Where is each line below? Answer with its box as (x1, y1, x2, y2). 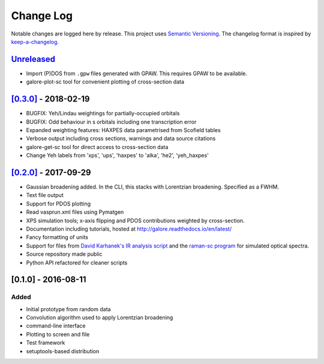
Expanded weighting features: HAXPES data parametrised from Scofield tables (26, 126, 221, 133)
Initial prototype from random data (26, 305, 111, 312)
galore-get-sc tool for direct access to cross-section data (26, 143, 169, 150)
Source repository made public (26, 250, 103, 258)
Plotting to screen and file (26, 330, 90, 338)
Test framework (26, 339, 65, 347)
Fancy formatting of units (26, 234, 88, 241)
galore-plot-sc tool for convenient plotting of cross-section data (26, 78, 184, 85)
